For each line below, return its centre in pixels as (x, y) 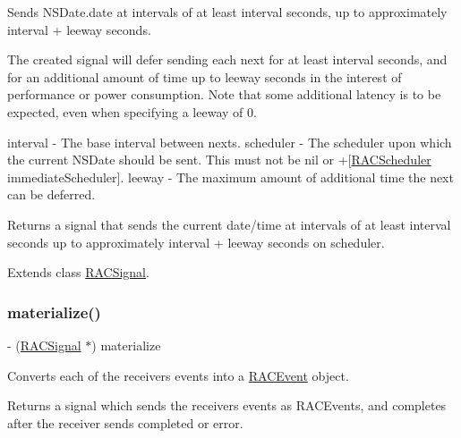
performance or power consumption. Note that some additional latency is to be (224, 94)
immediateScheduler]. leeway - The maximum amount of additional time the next (230, 177)
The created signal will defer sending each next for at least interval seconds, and (227, 59)
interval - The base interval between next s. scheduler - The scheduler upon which (230, 142)
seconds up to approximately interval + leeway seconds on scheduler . (196, 242)
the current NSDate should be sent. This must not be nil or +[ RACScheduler (219, 160)
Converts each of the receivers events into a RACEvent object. (178, 375)
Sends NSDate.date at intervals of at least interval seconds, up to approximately (227, 12)
